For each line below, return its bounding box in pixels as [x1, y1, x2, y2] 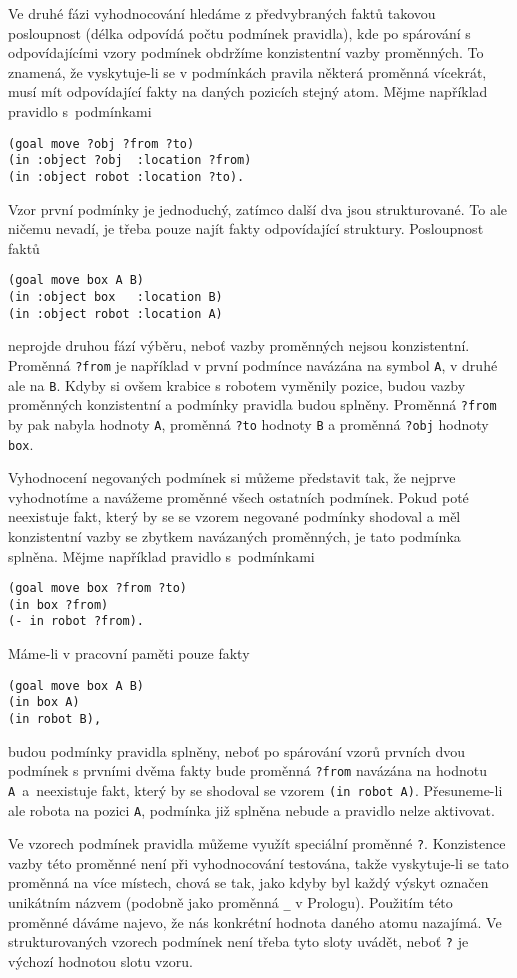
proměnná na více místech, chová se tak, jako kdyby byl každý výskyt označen [8, 872, 489, 893]
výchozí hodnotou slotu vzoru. [8, 950, 193, 971]
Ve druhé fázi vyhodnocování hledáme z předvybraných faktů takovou [8, 3, 436, 23]
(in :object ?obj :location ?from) [8, 153, 252, 168]
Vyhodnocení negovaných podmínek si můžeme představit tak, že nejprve [8, 467, 456, 488]
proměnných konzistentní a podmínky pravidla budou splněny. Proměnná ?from [8, 394, 497, 415]
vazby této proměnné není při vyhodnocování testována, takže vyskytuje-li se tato [8, 852, 509, 873]
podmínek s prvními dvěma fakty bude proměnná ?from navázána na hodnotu [8, 760, 487, 781]
